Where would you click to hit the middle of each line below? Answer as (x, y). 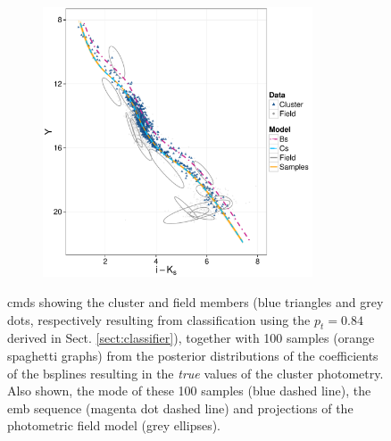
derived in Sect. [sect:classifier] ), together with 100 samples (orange (191, 338)
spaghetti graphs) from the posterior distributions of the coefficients (193, 355)
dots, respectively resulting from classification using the (159, 319)
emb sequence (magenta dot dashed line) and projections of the (180, 408)
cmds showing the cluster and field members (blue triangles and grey (195, 301)
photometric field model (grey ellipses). (114, 425)
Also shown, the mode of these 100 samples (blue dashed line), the (189, 391)
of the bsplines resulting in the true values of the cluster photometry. (195, 373)
